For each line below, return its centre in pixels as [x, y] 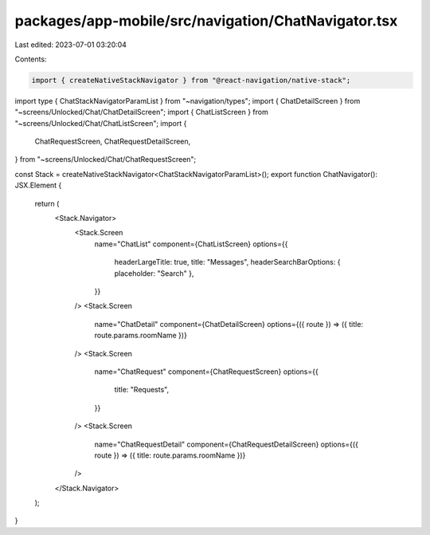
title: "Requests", [142, 390]
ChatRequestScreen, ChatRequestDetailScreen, [113, 142]
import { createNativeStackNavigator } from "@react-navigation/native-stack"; [191, 80]
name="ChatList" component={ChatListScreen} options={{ [191, 244]
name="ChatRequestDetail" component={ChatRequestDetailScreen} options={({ [226, 444]
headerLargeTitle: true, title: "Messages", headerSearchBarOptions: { [227, 262]
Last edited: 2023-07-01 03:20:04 [71, 45]
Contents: [31, 59]
